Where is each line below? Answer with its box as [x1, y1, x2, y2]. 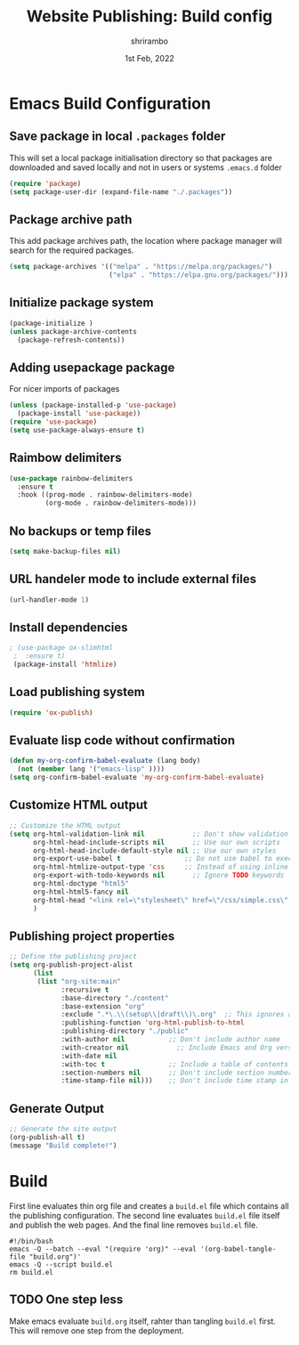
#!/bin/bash [9, 1236, 53, 1245]
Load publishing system [9, 685, 145, 700]
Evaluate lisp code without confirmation [9, 733, 236, 749]
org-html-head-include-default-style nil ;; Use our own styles [32, 846, 277, 855]
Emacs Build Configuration [9, 93, 212, 113]
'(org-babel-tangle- [199, 1244, 277, 1253]
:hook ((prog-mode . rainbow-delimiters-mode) [17, 490, 193, 499]
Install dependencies [9, 620, 128, 635]
